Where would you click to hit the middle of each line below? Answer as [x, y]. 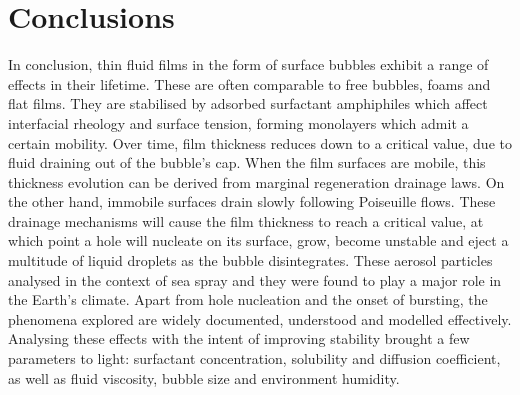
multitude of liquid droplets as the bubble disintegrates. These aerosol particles [250, 260]
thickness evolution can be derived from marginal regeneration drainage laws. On [256, 181]
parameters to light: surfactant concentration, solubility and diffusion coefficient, [254, 358]
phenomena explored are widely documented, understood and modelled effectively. [260, 318]
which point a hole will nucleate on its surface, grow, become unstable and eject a [258, 240]
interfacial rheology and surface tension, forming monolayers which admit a [238, 122]
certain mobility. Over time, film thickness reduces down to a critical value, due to [260, 142]
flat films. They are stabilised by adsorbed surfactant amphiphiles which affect [248, 103]
